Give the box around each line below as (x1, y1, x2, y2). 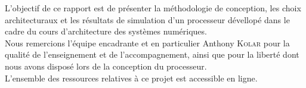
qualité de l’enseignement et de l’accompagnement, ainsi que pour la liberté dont (5, 48, 299, 61)
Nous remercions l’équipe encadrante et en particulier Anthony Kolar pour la (5, 36, 290, 49)
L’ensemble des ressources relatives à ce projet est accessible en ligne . (5, 71, 258, 84)
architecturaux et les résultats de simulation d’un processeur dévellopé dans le (5, 13, 290, 26)
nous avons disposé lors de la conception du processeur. (5, 59, 207, 72)
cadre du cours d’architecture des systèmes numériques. (5, 25, 207, 37)
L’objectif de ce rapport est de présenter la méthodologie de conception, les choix (5, 2, 301, 14)
